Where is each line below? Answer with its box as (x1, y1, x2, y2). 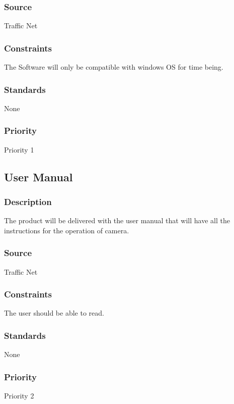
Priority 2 (4, 390, 34, 401)
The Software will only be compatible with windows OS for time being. (4, 62, 223, 72)
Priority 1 (4, 144, 34, 155)
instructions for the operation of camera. (4, 225, 129, 235)
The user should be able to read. (4, 308, 104, 318)
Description (4, 195, 52, 208)
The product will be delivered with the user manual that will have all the (4, 215, 230, 226)
